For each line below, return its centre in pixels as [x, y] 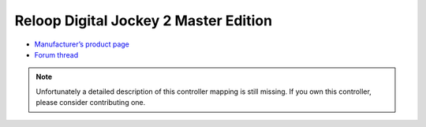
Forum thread [56, 54]
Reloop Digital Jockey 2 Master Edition [143, 21]
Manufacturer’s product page [82, 44]
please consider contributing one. [91, 103]
